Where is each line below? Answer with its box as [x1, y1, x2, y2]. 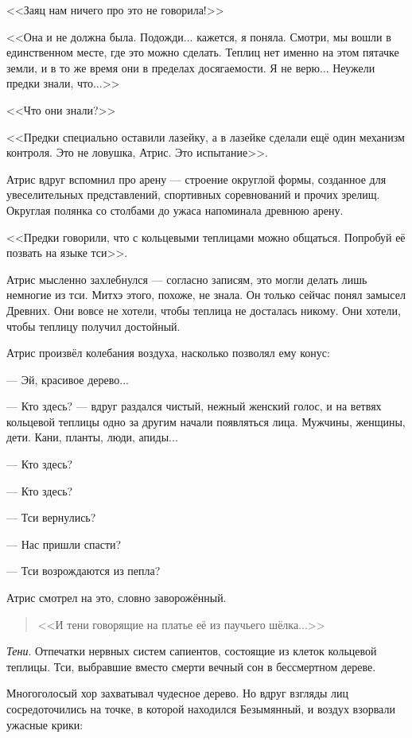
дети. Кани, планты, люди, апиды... [6, 429, 178, 445]
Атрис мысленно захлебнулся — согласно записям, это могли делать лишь [6, 270, 367, 287]
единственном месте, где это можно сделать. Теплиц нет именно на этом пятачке [6, 44, 399, 60]
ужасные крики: [6, 716, 84, 732]
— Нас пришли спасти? [6, 535, 122, 552]
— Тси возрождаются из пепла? [6, 562, 161, 579]
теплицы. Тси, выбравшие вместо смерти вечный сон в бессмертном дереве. [6, 658, 376, 674]
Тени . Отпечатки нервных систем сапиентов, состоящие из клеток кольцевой [6, 643, 377, 659]
